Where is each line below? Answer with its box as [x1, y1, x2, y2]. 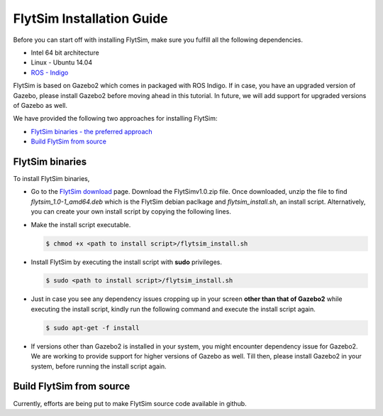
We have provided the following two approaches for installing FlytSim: [13, 114, 218, 123]
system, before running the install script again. [30, 362, 167, 371]
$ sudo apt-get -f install [45, 324, 140, 332]
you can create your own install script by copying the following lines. [30, 207, 232, 216]
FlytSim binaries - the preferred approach [30, 127, 152, 136]
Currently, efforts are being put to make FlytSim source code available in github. [13, 399, 248, 407]
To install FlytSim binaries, [13, 174, 90, 182]
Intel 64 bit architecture [30, 48, 99, 57]
